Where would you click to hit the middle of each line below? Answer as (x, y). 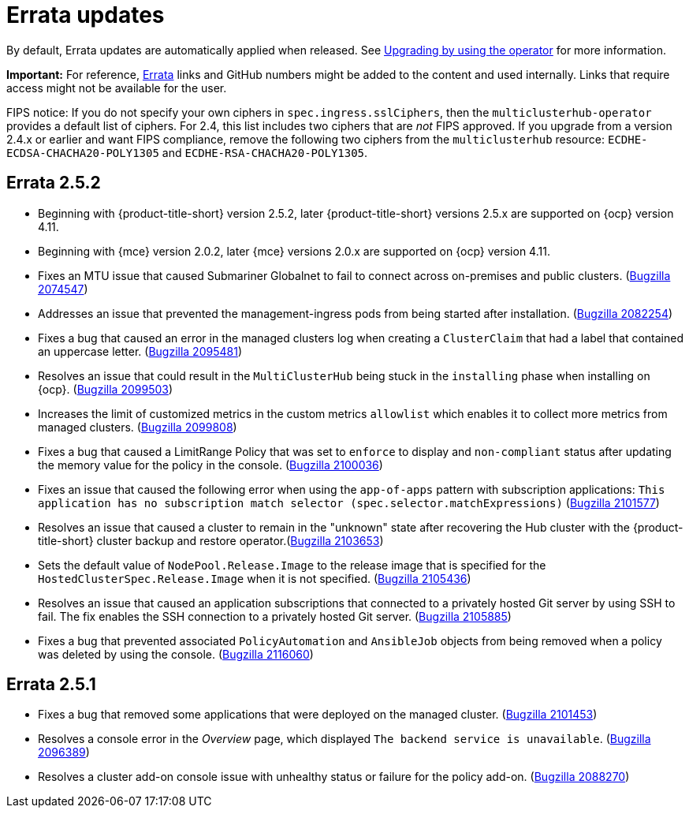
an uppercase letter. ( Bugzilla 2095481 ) (140, 351)
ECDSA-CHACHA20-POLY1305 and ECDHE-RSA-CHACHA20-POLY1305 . (187, 152)
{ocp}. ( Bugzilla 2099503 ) (106, 389)
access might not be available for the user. (117, 88)
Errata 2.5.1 (51, 685)
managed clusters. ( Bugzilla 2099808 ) (138, 427)
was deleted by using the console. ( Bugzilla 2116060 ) (176, 654)
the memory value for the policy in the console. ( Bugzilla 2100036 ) (210, 465)
